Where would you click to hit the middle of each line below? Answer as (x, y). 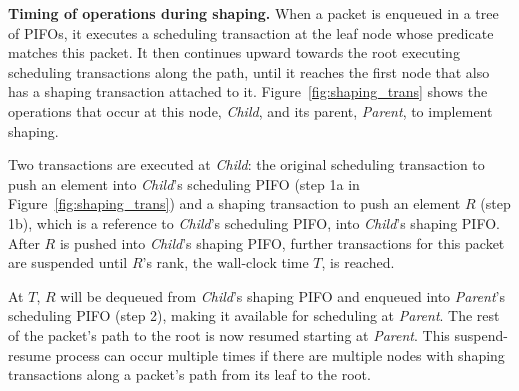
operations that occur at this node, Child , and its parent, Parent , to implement (250, 110)
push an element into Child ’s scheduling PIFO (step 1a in (184, 183)
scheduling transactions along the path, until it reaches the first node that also (249, 71)
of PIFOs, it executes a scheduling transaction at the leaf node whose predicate (251, 32)
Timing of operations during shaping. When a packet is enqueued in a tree (253, 13)
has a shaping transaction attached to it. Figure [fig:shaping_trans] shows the (248, 91)
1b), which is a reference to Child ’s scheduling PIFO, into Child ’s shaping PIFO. (254, 222)
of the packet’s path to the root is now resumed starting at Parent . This (229, 334)
